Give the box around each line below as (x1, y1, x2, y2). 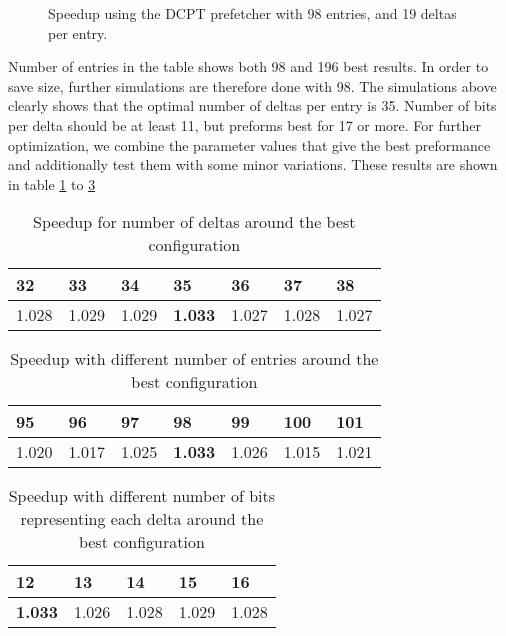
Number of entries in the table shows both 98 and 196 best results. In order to (8, 56, 489, 77)
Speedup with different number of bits (8, 484, 276, 508)
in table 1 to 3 (8, 173, 96, 194)
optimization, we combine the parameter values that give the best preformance (8, 134, 491, 155)
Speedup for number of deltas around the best (33, 210, 356, 234)
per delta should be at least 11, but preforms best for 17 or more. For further (8, 114, 481, 135)
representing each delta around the (20, 507, 264, 531)
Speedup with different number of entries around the (10, 347, 379, 371)
